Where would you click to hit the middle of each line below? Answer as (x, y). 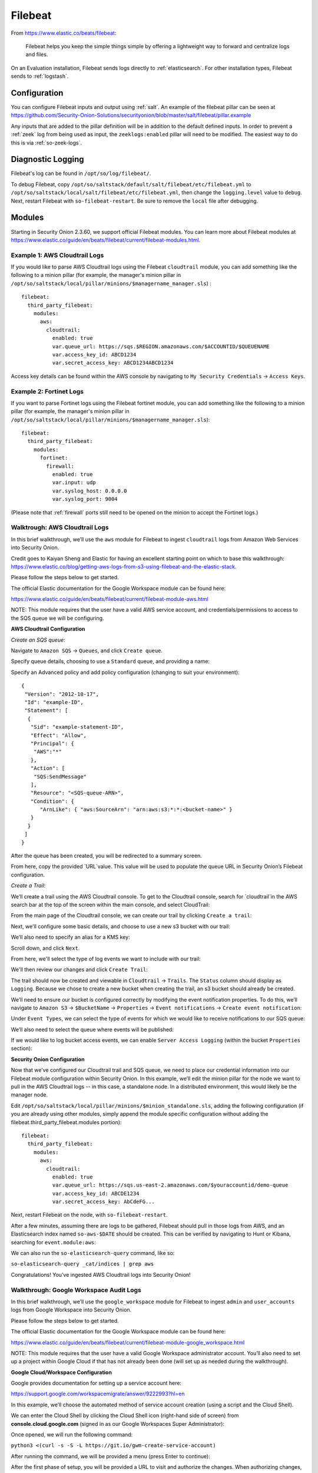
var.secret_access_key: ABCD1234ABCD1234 (113, 363)
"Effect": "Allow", (59, 735)
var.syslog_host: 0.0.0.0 (90, 491)
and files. (37, 55)
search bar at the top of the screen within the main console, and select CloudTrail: (110, 904)
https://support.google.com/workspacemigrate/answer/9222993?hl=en (98, 1394)
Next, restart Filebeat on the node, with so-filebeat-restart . (89, 1215)
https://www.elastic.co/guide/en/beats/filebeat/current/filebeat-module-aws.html (110, 599)
